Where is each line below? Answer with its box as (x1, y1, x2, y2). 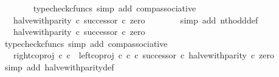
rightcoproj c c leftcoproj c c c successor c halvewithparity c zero (13, 49, 275, 61)
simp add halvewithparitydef (4, 60, 114, 73)
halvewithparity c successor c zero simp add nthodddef (13, 13, 258, 26)
